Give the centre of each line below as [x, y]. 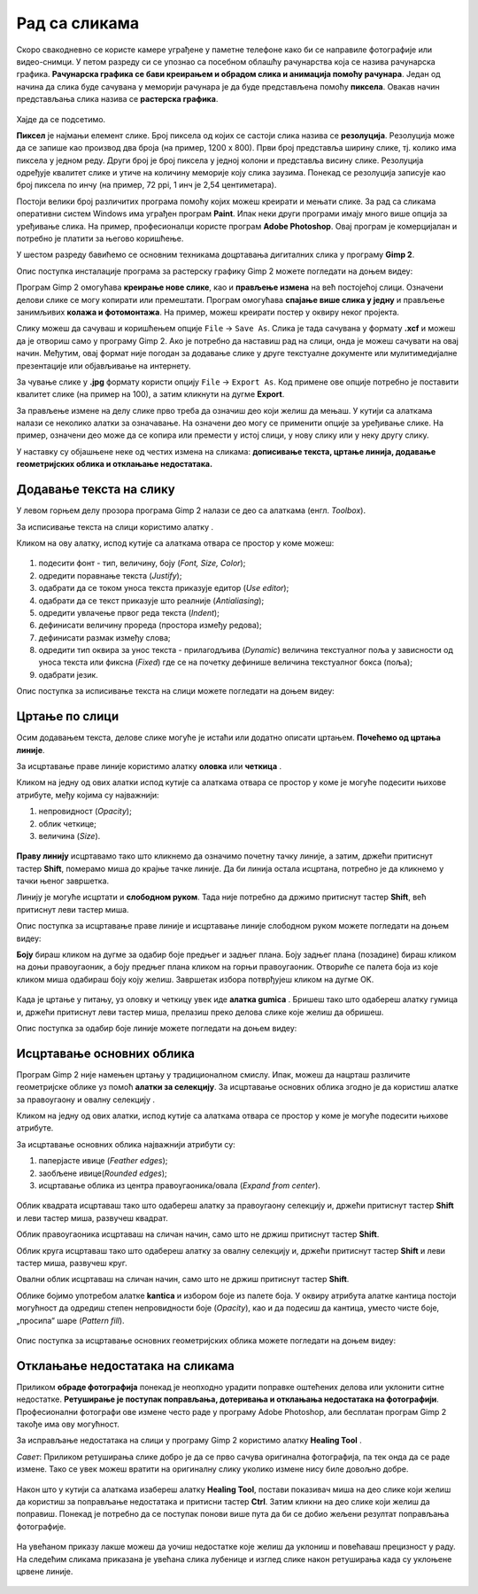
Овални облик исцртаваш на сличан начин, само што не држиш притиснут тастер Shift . [183, 1279]
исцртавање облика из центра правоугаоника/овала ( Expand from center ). [179, 1186]
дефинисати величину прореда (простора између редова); [150, 626]
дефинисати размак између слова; [105, 637]
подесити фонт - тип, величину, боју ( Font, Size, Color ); [142, 564]
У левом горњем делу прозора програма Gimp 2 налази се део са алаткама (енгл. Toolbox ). [191, 510]
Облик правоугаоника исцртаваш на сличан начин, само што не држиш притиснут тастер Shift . [198, 1234]
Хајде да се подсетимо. [61, 119]
